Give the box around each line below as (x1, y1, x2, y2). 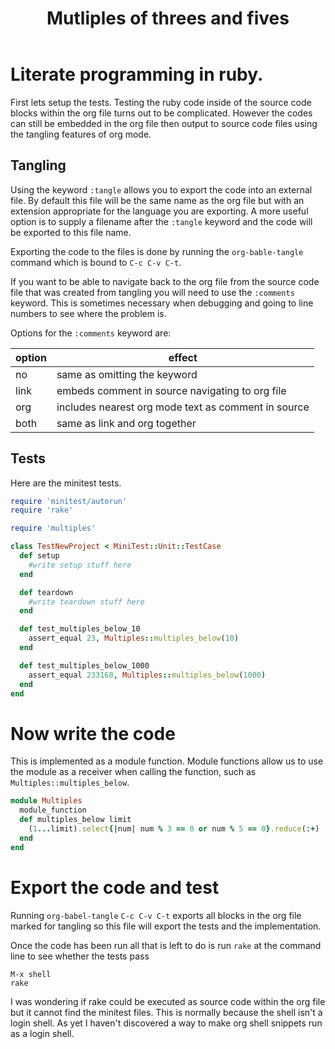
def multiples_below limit (19, 815, 132, 825)
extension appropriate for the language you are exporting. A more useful (10, 205, 309, 217)
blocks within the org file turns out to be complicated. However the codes (10, 107, 313, 119)
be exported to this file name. (10, 226, 132, 238)
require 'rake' (10, 505, 74, 516)
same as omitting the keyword (56, 367, 198, 381)
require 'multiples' (10, 523, 97, 534)
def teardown (19, 587, 74, 597)
